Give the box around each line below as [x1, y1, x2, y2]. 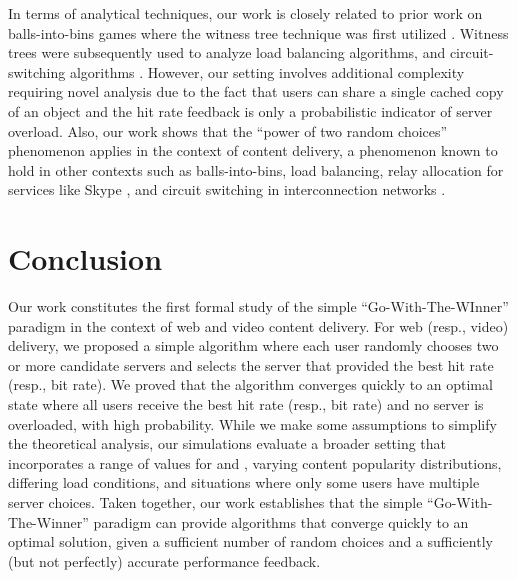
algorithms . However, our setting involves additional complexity [69, 61, 465, 82]
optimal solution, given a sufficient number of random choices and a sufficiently [8, 531, 493, 552]
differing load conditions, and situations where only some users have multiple [8, 472, 480, 493]
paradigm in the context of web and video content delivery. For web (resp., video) [8, 315, 509, 336]
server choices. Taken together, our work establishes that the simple [8, 492, 423, 512]
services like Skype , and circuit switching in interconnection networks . [8, 179, 446, 200]
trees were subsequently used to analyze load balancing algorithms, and [8, 42, 446, 63]
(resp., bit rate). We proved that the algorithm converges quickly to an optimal [8, 374, 493, 395]
